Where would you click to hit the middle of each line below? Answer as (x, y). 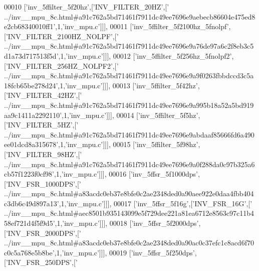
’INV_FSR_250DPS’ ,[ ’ (42, 262)
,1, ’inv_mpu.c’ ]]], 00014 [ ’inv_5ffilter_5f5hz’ (130, 115)
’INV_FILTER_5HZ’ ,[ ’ (42, 125)
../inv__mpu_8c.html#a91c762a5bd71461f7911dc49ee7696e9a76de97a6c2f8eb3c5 (129, 46)
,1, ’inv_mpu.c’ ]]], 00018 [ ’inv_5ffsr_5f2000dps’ (127, 223)
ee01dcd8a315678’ (31, 144)
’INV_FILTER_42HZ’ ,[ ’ (44, 95)
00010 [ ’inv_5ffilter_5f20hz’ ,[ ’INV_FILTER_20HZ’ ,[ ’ (87, 7)
